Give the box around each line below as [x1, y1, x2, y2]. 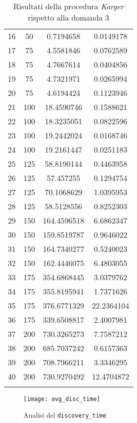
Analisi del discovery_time [23, 409, 106, 420]
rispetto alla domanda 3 [28, 12, 109, 23]
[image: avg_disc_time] [23, 396, 100, 402]
